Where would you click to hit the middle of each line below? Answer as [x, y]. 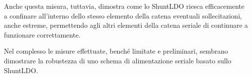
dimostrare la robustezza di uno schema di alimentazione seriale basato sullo [118, 60]
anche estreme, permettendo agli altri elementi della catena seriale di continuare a [126, 25]
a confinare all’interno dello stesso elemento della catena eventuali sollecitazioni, [123, 15]
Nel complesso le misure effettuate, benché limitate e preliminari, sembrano [116, 51]
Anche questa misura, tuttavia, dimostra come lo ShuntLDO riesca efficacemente [124, 6]
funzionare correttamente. [42, 34]
